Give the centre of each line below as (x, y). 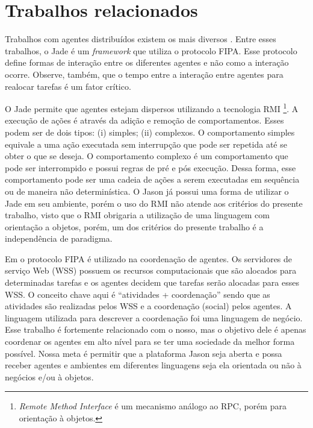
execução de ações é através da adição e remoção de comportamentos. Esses (144, 120)
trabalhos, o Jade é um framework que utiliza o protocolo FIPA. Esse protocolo (151, 50)
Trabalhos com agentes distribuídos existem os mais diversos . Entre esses (141, 39)
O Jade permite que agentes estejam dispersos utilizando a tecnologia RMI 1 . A (152, 108)
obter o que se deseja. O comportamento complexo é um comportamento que (147, 156)
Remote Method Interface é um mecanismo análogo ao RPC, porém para (153, 406)
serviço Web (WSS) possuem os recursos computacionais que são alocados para (151, 270)
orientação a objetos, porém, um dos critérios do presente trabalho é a (134, 226)
